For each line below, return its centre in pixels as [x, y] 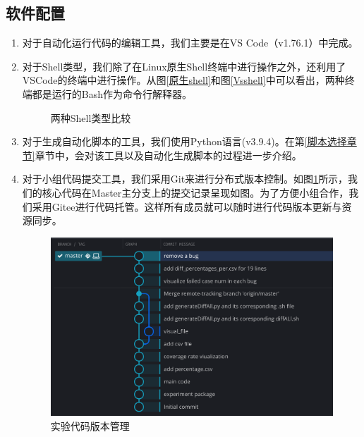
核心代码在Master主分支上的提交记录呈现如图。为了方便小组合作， [195, 192]
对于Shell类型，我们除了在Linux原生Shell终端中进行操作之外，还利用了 [184, 66]
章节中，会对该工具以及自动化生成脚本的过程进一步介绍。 [168, 155]
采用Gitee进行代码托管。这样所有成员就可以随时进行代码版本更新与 [187, 206]
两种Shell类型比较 [91, 117]
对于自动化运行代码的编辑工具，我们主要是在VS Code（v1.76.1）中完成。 [190, 43]
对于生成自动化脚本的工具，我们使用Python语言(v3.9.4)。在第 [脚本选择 [184, 141]
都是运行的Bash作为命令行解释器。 [112, 93]
